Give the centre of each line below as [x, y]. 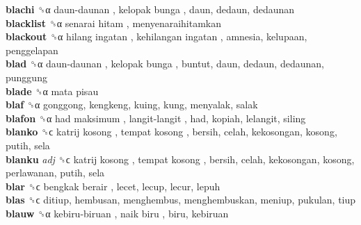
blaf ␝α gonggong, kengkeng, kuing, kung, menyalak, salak [132, 105]
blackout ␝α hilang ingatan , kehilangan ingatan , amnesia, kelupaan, [157, 36]
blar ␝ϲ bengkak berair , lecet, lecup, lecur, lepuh [113, 186]
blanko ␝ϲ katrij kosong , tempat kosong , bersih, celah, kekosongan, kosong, [171, 132]
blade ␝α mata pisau [52, 91]
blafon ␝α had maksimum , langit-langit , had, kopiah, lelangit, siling [156, 118]
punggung [26, 77]
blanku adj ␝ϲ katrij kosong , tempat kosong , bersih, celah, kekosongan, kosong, [180, 159]
